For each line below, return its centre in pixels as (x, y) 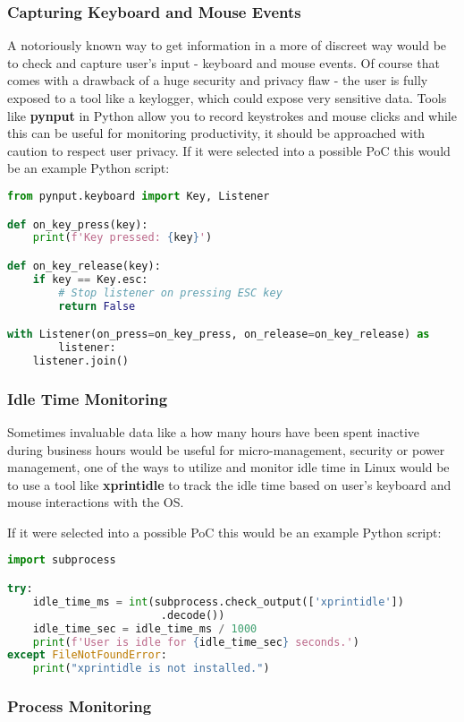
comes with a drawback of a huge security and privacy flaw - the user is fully (218, 80)
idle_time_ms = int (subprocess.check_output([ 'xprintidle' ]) (218, 602)
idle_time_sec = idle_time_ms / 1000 (145, 628)
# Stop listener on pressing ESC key (170, 292)
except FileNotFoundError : (87, 655)
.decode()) (193, 615)
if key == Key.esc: (90, 279)
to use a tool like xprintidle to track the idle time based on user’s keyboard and (229, 484)
